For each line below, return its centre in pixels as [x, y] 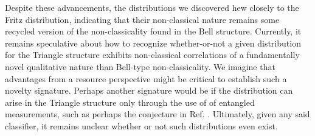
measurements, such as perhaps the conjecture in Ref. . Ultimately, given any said [157, 114]
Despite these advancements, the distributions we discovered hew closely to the [152, 7]
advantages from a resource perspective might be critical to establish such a [146, 78]
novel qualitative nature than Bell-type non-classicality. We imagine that [140, 66]
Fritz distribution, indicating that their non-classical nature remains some [142, 19]
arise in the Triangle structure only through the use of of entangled [130, 102]
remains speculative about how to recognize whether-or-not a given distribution [153, 43]
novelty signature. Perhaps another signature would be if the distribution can [149, 90]
